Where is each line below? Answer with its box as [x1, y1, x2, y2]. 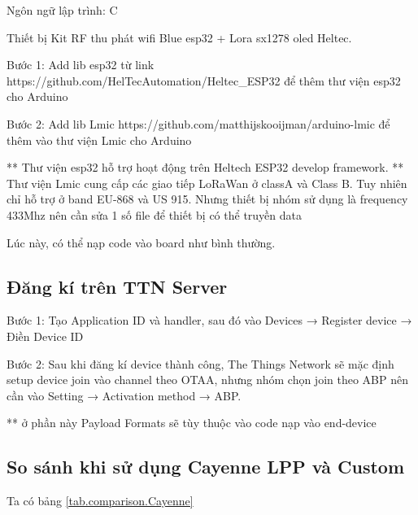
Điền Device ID [7, 327, 84, 344]
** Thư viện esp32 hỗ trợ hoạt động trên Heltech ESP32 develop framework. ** [7, 159, 404, 176]
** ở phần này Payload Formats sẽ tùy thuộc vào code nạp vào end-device [7, 414, 377, 431]
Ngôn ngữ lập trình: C [7, 2, 118, 18]
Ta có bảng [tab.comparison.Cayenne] [7, 492, 194, 509]
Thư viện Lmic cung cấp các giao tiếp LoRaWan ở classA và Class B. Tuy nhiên [7, 174, 407, 191]
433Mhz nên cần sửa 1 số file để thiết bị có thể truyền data [7, 206, 303, 223]
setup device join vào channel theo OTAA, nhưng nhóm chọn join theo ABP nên [7, 371, 408, 388]
